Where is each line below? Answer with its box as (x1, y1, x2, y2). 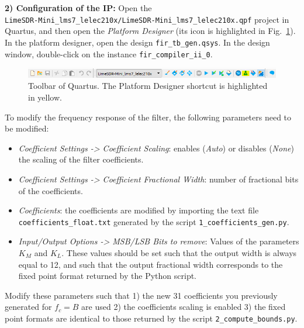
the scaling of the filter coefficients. (18, 153, 144, 165)
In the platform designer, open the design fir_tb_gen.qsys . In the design (5, 36, 270, 48)
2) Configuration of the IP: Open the (5, 2, 152, 13)
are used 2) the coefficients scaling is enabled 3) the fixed (81, 301, 286, 313)
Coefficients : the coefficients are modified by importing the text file (18, 204, 259, 216)
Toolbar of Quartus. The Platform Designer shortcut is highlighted (28, 80, 268, 92)
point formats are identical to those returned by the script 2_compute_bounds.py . (5, 312, 298, 324)
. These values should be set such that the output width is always (61, 247, 297, 258)
